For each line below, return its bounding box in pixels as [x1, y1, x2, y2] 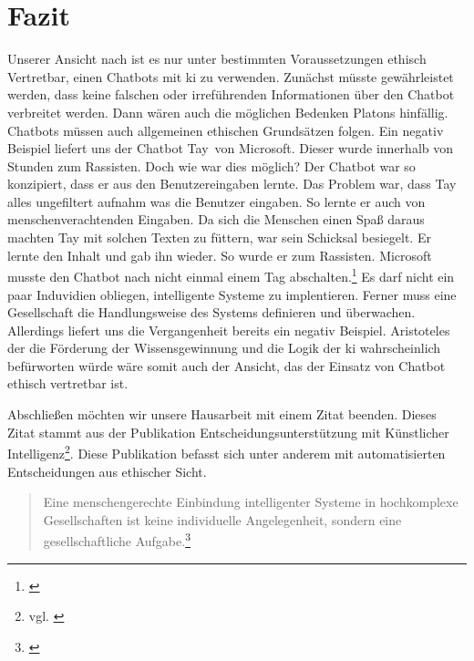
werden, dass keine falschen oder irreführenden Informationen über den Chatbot [7, 85, 455, 104]
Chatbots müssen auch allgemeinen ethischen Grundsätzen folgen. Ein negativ [7, 120, 444, 139]
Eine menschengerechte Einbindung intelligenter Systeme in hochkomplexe [43, 492, 459, 511]
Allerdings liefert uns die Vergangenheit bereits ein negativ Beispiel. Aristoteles [7, 320, 450, 339]
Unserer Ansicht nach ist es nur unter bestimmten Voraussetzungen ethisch [7, 49, 427, 68]
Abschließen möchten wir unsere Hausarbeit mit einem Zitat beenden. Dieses [7, 405, 437, 424]
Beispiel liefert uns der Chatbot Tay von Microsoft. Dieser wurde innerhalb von [7, 139, 454, 158]
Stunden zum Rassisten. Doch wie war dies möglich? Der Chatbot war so [7, 156, 416, 175]
